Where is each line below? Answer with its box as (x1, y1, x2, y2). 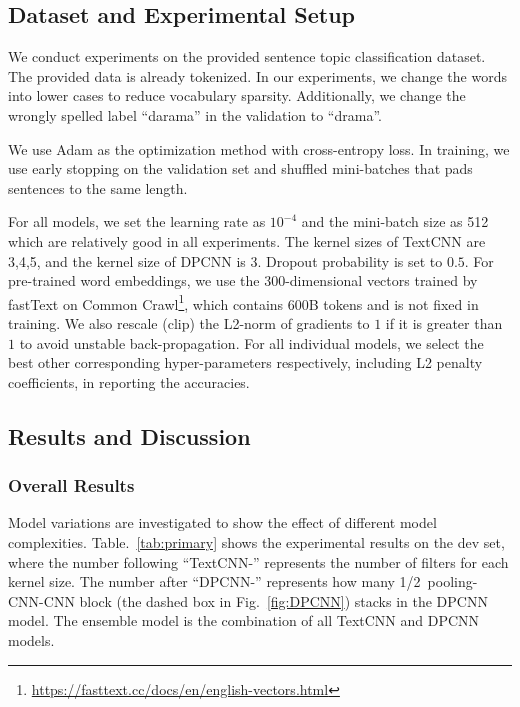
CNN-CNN (8, 590, 75, 611)
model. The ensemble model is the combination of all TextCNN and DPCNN (8, 610, 480, 631)
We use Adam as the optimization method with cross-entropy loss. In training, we (8, 138, 510, 159)
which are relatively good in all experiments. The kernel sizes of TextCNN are (8, 230, 486, 251)
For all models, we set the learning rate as (8, 211, 266, 232)
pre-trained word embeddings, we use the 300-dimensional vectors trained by (8, 270, 478, 291)
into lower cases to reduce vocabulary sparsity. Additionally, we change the (8, 85, 466, 106)
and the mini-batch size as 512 (301, 211, 489, 232)
